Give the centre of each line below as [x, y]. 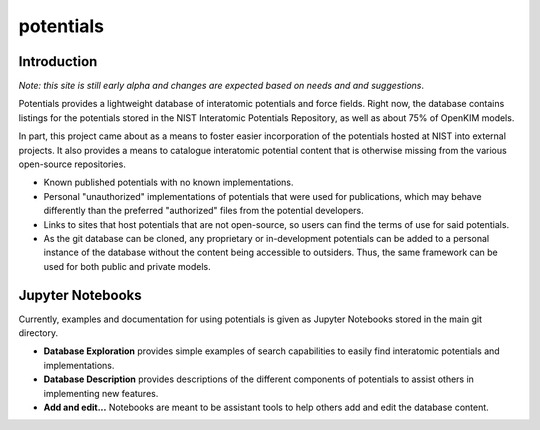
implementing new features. [101, 393]
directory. [38, 333]
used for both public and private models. [127, 266]
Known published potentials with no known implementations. [168, 182]
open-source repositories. [72, 164]
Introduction [58, 61]
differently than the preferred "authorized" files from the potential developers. [203, 211]
